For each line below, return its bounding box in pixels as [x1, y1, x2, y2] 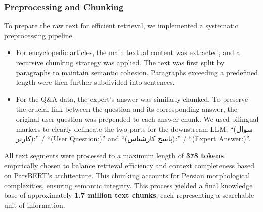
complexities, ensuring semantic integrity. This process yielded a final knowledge [4, 180, 253, 190]
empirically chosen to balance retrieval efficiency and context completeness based [4, 160, 255, 171]
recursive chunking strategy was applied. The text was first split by [16, 57, 225, 67]
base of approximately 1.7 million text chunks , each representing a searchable [4, 190, 254, 200]
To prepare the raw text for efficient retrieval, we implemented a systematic [4, 20, 238, 31]
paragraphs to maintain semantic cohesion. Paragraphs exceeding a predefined [16, 67, 258, 77]
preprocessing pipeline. [4, 30, 74, 40]
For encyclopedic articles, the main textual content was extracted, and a [16, 47, 240, 58]
